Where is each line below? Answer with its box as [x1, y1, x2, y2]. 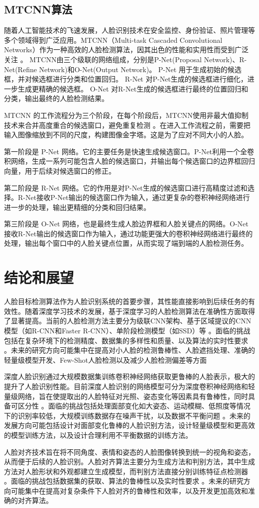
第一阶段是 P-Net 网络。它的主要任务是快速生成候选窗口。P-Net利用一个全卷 [4, 146, 255, 156]
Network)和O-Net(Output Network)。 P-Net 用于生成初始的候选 [39, 64, 242, 74]
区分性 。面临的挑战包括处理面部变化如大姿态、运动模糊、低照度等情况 [17, 401, 251, 411]
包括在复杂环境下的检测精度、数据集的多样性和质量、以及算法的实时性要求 [4, 335, 248, 345]
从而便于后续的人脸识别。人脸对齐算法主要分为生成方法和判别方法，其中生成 [4, 456, 255, 467]
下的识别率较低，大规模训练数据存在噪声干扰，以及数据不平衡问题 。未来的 [4, 410, 251, 420]
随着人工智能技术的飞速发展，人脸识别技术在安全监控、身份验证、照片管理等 [4, 25, 255, 35]
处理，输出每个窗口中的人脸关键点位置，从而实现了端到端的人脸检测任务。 [4, 238, 248, 248]
